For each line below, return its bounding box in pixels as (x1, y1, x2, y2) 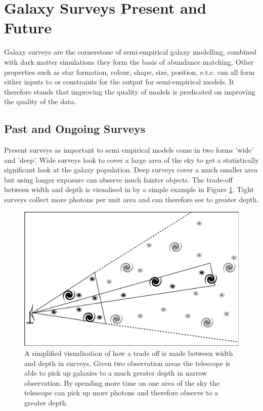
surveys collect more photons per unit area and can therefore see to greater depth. (4, 194, 259, 205)
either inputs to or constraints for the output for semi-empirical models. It (4, 76, 235, 87)
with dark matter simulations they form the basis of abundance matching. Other (4, 56, 254, 67)
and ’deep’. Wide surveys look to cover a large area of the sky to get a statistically (4, 154, 259, 165)
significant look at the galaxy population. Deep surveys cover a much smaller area (4, 164, 258, 175)
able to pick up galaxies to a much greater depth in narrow (24, 368, 207, 378)
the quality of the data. (4, 96, 76, 107)
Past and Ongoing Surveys (4, 121, 146, 136)
